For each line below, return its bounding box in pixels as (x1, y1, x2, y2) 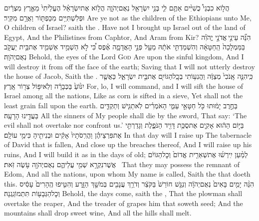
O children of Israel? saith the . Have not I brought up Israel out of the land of (4, 22, 246, 32)
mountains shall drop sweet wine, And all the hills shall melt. (4, 208, 192, 218)
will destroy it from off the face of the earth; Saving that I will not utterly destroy (4, 61, 255, 71)
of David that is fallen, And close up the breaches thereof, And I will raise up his (4, 139, 252, 150)
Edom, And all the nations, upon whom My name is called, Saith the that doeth (4, 169, 251, 179)
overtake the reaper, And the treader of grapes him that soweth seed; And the (4, 198, 243, 208)
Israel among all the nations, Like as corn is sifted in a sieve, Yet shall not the (4, 90, 243, 101)
